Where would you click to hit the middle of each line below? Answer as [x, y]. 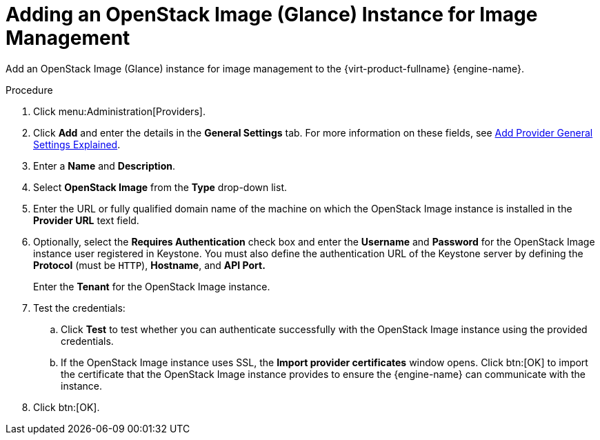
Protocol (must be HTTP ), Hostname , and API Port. [149, 265]
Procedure [29, 90]
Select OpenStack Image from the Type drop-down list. [160, 187]
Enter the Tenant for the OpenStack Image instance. [152, 286]
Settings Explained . [77, 144]
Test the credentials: [79, 308]
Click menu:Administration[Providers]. [119, 111]
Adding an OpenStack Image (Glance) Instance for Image [272, 14]
